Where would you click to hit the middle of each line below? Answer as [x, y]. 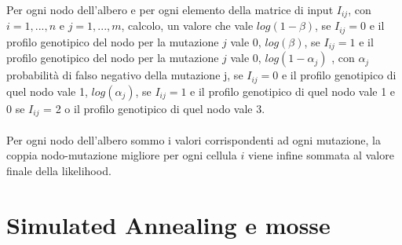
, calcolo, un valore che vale [187, 26]
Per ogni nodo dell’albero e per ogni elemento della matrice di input [170, 9]
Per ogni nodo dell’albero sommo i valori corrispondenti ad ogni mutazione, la [194, 139]
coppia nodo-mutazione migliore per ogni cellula [122, 155]
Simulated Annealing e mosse [168, 224]
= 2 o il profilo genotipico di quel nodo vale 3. [154, 108]
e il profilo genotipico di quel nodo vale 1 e [293, 91]
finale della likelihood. [59, 171]
